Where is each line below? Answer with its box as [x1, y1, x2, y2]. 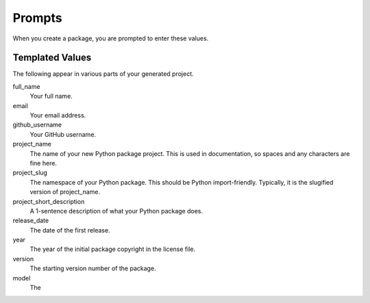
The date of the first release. [29, 226, 110, 234]
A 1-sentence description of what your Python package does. [29, 207, 203, 215]
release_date [12, 216, 49, 225]
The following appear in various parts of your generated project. [12, 70, 194, 78]
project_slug [12, 168, 48, 177]
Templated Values [12, 52, 92, 64]
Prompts [12, 10, 62, 25]
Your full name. [29, 92, 73, 101]
